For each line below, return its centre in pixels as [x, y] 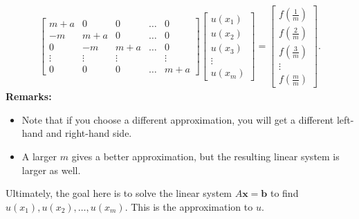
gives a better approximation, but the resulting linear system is [205, 156]
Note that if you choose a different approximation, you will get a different [178, 119]
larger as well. [51, 170]
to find [284, 193]
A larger [39, 156]
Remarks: [29, 96]
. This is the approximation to [189, 206]
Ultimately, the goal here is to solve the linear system [119, 193]
